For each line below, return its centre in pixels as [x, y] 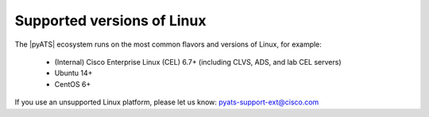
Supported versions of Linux [110, 21]
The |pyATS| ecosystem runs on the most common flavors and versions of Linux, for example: [168, 44]
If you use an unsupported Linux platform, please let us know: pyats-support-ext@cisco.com [167, 102]
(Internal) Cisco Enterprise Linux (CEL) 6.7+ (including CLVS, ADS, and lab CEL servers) [198, 62]
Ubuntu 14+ [73, 73]
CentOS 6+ [73, 84]
